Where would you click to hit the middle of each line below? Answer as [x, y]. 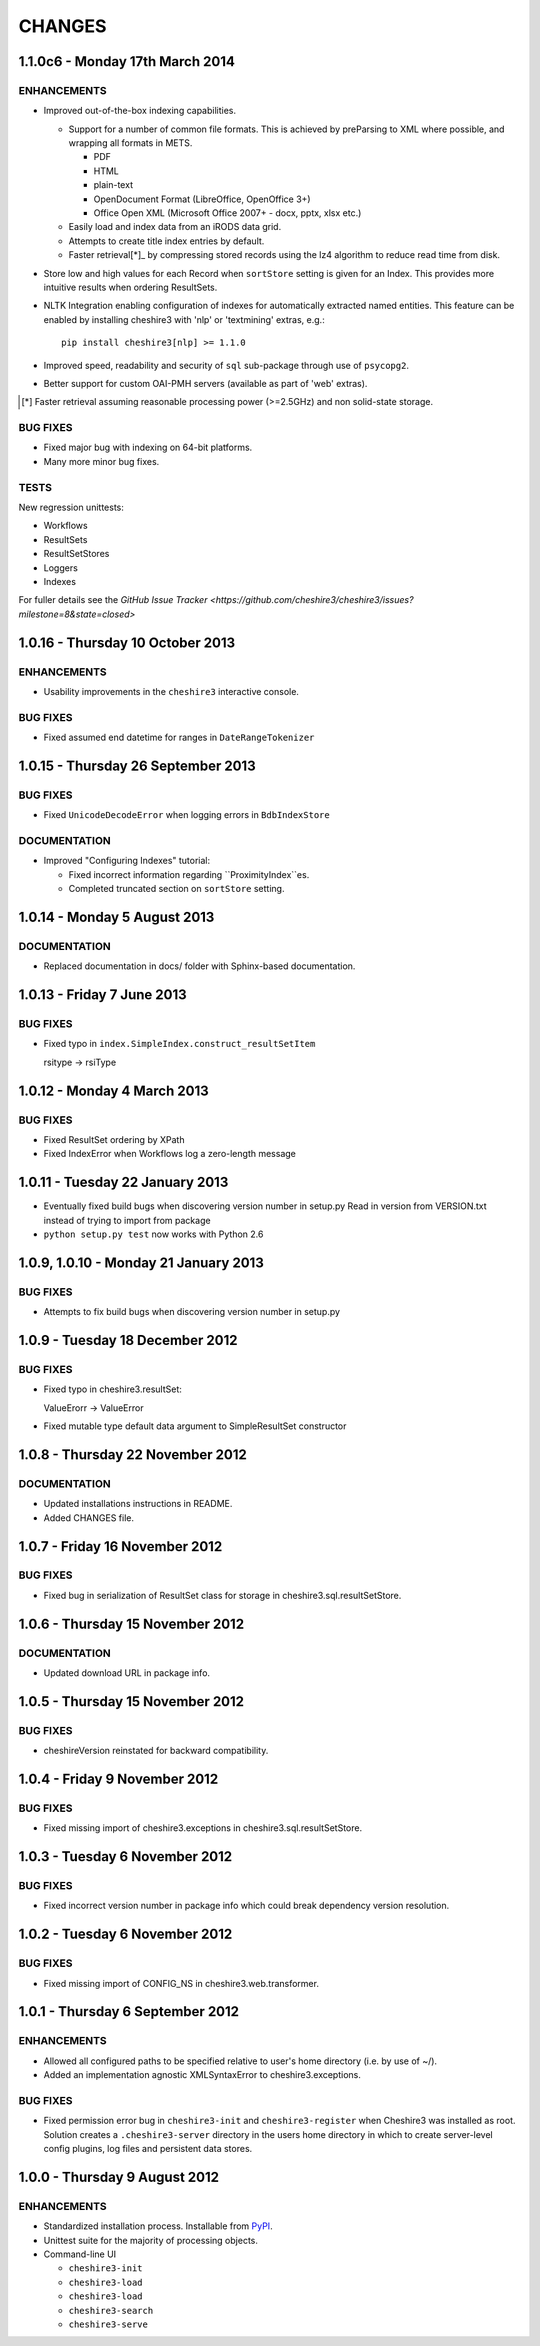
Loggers [61, 567]
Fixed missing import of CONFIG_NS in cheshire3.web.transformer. [181, 1983]
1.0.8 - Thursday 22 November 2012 [132, 1454]
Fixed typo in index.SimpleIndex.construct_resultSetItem [179, 1044]
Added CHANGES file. [89, 1517]
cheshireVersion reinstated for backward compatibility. [156, 1751]
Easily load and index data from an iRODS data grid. [175, 227]
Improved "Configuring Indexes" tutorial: [127, 861]
